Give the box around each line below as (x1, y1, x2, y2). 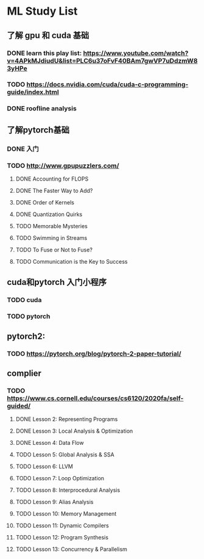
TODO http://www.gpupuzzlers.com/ (7, 161, 119, 170)
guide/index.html (7, 88, 60, 96)
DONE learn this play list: (7, 49, 82, 57)
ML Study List (7, 4, 78, 18)
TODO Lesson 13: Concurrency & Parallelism (15, 546, 127, 553)
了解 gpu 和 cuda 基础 (7, 30, 90, 40)
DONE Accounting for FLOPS (15, 175, 89, 182)
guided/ (7, 402, 31, 410)
